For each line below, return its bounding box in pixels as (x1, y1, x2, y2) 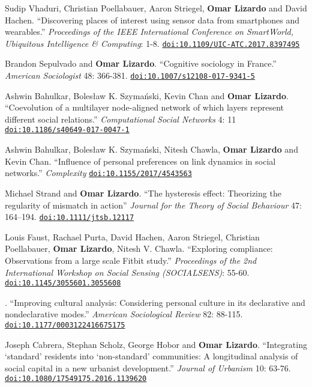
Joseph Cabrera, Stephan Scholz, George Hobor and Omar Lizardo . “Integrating (5, 338, 307, 350)
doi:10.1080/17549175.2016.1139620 (5, 374, 147, 383)
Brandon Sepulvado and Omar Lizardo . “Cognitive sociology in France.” (5, 57, 277, 70)
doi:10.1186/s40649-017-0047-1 (5, 126, 130, 135)
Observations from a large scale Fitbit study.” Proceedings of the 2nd (5, 254, 257, 266)
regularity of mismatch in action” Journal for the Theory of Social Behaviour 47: (5, 198, 302, 211)
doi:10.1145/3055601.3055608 (5, 279, 121, 288)
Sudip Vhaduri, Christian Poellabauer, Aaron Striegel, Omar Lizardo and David (5, 2, 307, 14)
